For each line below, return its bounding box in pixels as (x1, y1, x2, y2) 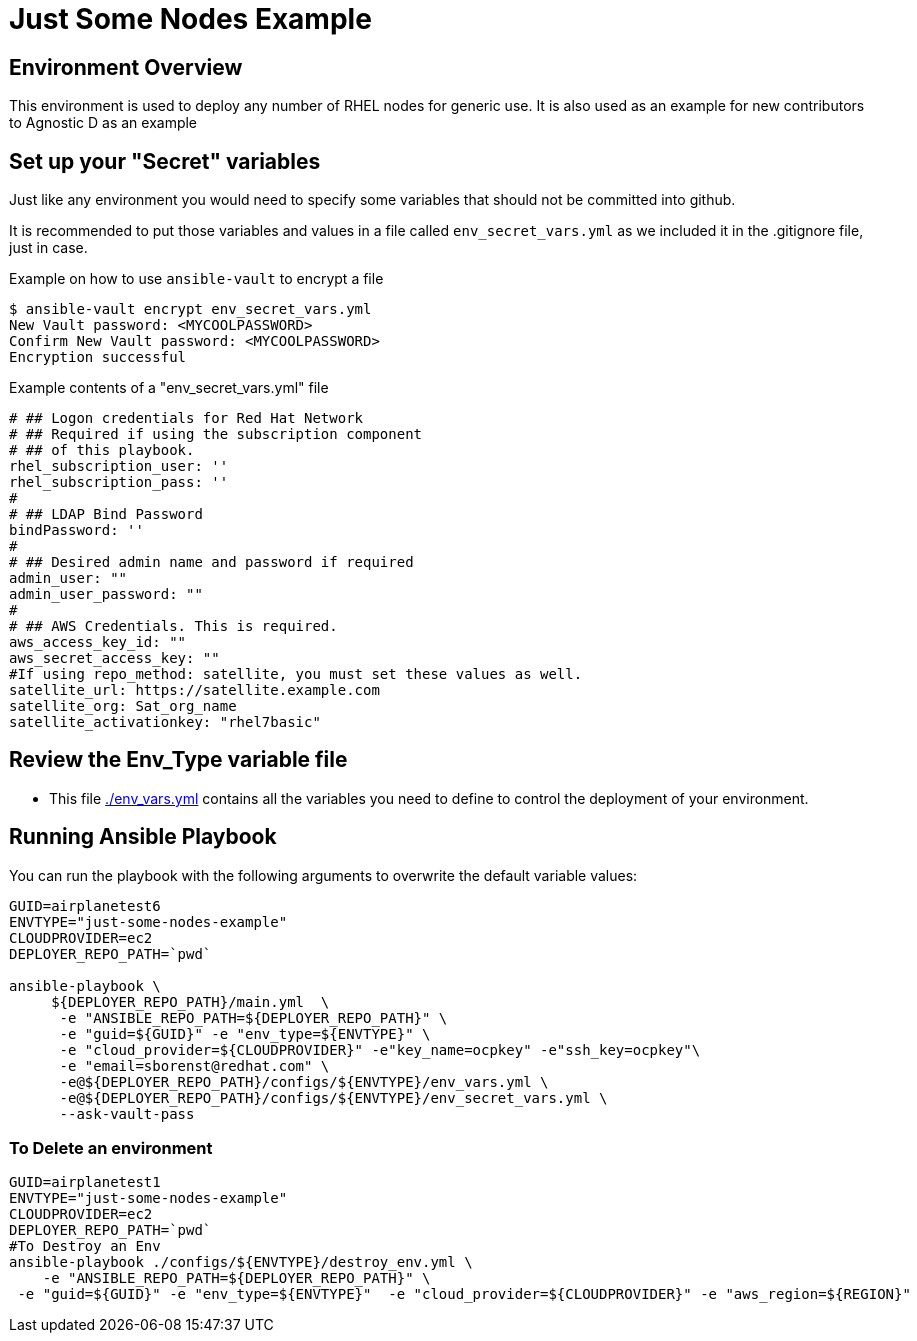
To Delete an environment (9, 1138, 213, 1159)
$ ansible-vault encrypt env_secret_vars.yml (9, 301, 372, 318)
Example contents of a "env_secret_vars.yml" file (9, 379, 329, 397)
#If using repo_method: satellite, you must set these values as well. (9, 666, 583, 683)
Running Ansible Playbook (9, 824, 277, 850)
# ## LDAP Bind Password (9, 506, 203, 523)
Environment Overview (9, 54, 243, 80)
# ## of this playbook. (9, 442, 195, 459)
